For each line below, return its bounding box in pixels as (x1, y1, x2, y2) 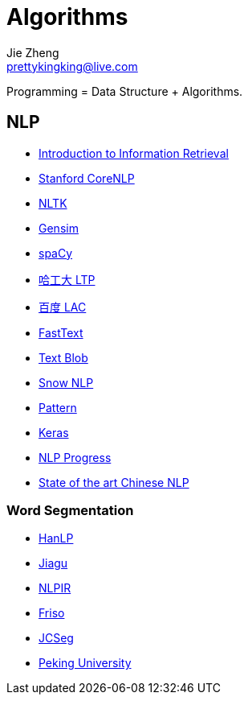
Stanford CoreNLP (39, 171, 135, 185)
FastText (39, 325, 83, 340)
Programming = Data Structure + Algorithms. (6, 84, 243, 98)
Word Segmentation (6, 501, 134, 518)
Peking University (39, 656, 132, 670)
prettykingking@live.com (6, 59, 138, 73)
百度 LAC (39, 299, 87, 314)
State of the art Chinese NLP (39, 475, 189, 489)
